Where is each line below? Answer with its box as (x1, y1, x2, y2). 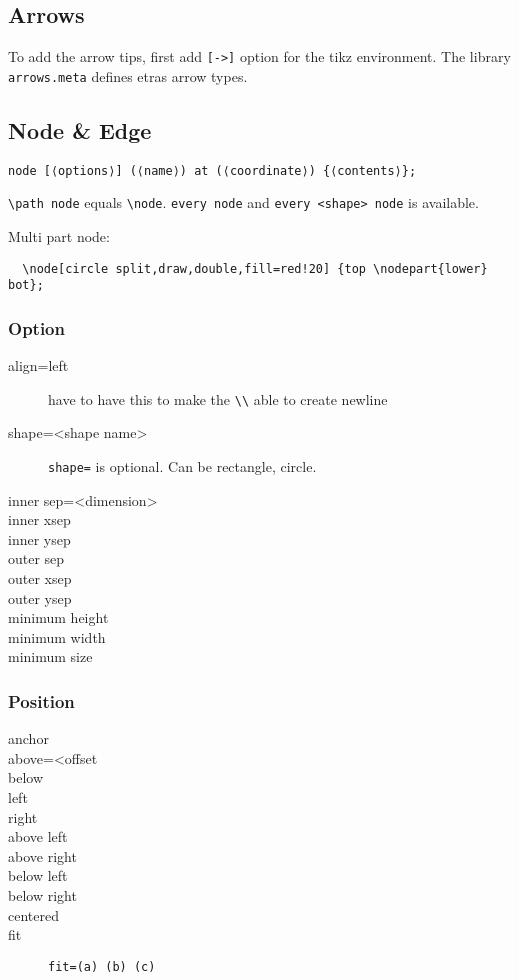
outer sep (8, 548, 65, 569)
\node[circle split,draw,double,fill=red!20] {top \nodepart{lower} (22, 261, 488, 276)
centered (8, 904, 59, 925)
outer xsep (8, 568, 72, 589)
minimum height (8, 607, 109, 628)
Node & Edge (8, 114, 152, 145)
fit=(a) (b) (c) (48, 959, 156, 974)
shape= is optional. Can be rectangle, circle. (48, 456, 317, 476)
